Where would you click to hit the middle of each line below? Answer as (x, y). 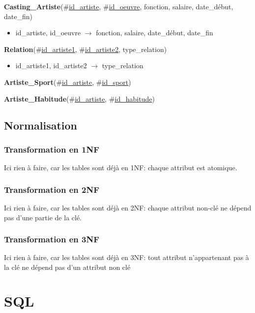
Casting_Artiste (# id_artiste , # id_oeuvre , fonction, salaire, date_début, (119, 6)
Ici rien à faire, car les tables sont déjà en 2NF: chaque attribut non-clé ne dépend (128, 207)
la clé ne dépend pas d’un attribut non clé (67, 267)
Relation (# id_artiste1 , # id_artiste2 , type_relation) (85, 49)
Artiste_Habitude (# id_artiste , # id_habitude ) (79, 98)
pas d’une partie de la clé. (43, 217)
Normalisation (41, 125)
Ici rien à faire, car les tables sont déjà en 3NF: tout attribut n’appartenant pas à (127, 257)
